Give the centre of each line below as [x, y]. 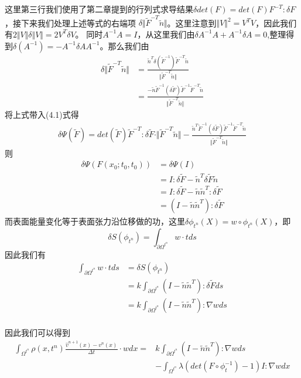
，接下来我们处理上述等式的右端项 [70, 23]
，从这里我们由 [166, 34]
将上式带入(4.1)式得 [42, 115]
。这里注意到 [192, 23]
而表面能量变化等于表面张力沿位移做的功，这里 [95, 221]
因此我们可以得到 [37, 333]
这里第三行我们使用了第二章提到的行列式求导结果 [99, 9]
